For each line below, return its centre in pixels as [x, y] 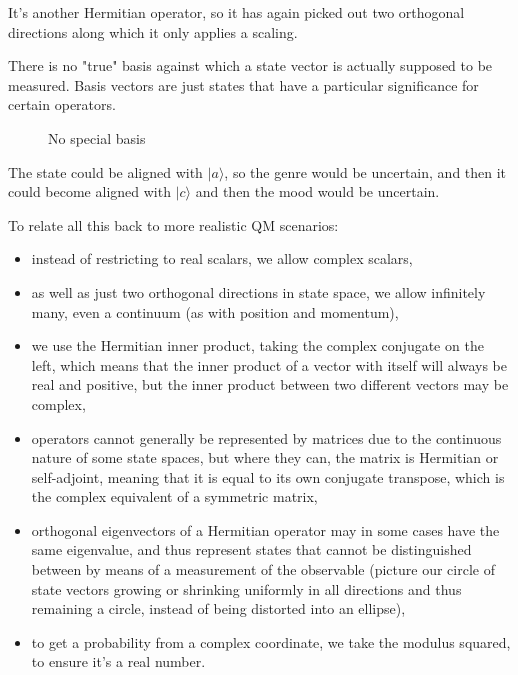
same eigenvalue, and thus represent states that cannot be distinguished [251, 549]
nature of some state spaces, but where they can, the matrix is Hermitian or [265, 457]
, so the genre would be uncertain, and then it [365, 171]
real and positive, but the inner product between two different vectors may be [270, 384]
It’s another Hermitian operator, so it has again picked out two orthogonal [236, 12]
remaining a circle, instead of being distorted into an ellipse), [218, 608]
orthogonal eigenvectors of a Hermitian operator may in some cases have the [265, 529]
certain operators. [62, 104]
